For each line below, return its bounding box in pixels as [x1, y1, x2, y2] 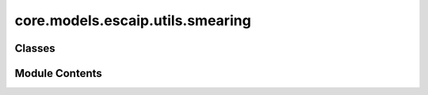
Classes [14, 42, 55, 55]
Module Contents [14, 67, 102, 80]
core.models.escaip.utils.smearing [14, 12, 251, 29]
